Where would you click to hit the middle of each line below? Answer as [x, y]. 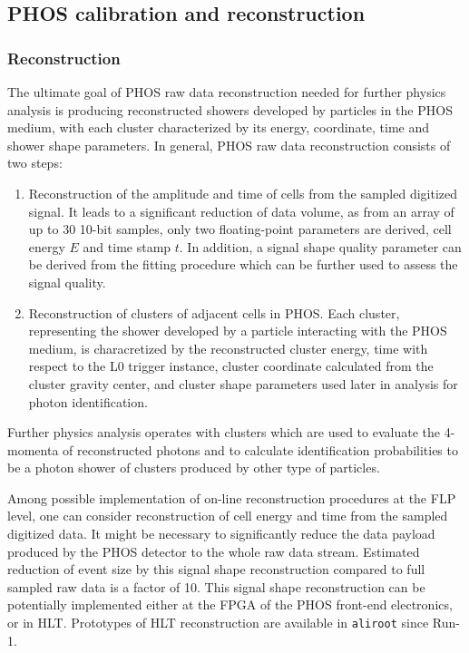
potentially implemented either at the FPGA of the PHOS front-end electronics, [230, 604]
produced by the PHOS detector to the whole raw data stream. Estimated [214, 551]
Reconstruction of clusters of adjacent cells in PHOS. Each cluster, [214, 312]
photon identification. [88, 401]
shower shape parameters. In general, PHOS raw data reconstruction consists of [229, 145]
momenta [33, 449]
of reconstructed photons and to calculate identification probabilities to [260, 449]
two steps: [35, 163]
